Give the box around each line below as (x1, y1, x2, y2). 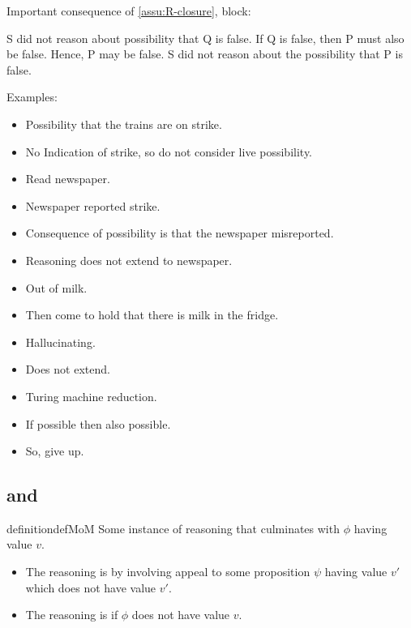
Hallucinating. (25, 333, 96, 350)
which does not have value (25, 579, 156, 596)
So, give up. (25, 442, 84, 459)
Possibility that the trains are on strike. (25, 115, 222, 132)
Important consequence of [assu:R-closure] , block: (6, 2, 251, 19)
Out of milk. (25, 279, 88, 296)
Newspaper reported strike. (25, 197, 161, 214)
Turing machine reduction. (25, 387, 157, 404)
